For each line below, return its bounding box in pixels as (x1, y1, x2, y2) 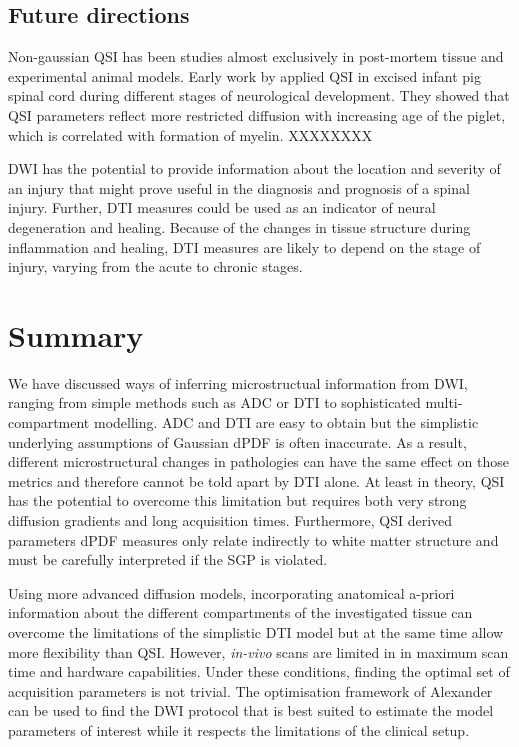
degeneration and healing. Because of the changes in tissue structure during (8, 216, 471, 237)
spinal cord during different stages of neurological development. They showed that (8, 85, 510, 106)
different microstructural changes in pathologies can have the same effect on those (8, 451, 509, 472)
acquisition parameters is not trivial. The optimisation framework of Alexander (8, 680, 493, 701)
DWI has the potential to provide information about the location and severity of (8, 158, 501, 179)
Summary (8, 314, 144, 355)
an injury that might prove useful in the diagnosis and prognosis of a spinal (8, 177, 470, 198)
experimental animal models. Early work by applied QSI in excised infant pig (8, 65, 482, 86)
